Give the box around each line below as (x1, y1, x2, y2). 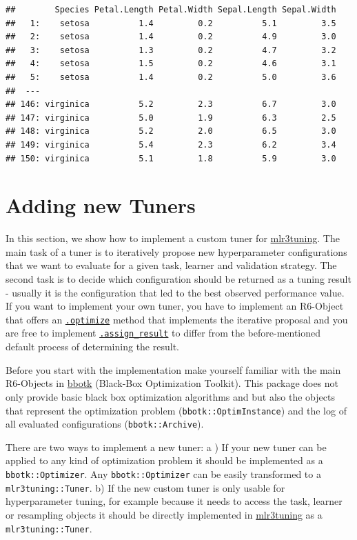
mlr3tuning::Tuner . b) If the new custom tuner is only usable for (6, 480, 285, 494)
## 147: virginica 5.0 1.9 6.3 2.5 (6, 112, 336, 123)
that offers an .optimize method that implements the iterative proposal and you (6, 312, 348, 326)
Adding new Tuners (6, 191, 196, 219)
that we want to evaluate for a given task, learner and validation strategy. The (6, 258, 337, 272)
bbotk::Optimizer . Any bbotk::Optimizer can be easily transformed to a (6, 467, 321, 481)
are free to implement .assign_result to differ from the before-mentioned (6, 326, 321, 340)
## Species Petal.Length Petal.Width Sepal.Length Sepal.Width (6, 5, 336, 14)
